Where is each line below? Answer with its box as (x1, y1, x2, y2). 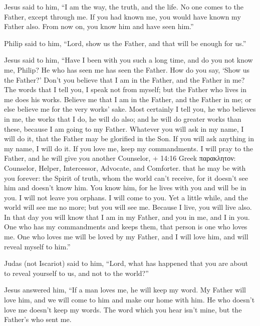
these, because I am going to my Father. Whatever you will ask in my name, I (4, 123, 244, 134)
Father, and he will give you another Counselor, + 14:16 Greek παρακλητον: (4, 153, 236, 163)
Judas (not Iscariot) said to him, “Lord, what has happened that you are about (4, 258, 248, 268)
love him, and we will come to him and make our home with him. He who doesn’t (4, 294, 255, 305)
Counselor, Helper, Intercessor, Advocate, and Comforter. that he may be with (4, 162, 246, 173)
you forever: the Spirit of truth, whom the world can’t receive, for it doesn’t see (4, 172, 248, 183)
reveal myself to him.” (4, 241, 71, 251)
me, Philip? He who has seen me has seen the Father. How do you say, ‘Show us (4, 64, 250, 75)
